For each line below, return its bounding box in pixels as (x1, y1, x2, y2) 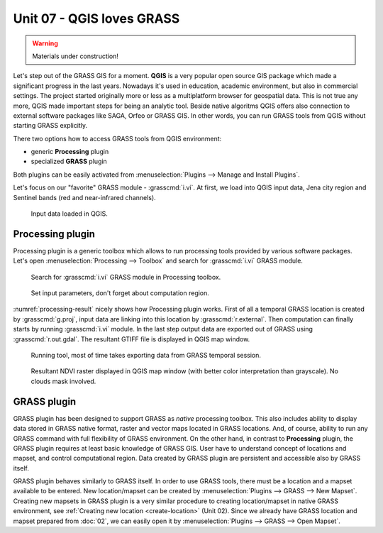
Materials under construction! (32, 52, 118, 60)
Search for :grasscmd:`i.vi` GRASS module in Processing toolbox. (30, 273, 221, 281)
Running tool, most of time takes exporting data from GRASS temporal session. (30, 351, 262, 360)
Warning (32, 39, 58, 48)
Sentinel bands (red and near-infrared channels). (13, 193, 156, 202)
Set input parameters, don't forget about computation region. (30, 289, 209, 297)
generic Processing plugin (30, 148, 109, 156)
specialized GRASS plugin (30, 157, 108, 166)
